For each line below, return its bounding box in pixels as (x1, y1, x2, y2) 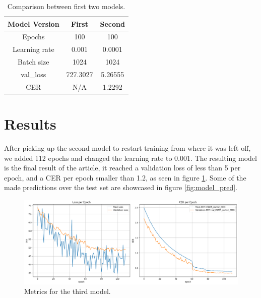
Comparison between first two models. (7, 1, 125, 11)
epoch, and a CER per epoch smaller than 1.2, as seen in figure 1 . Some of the (4, 172, 246, 183)
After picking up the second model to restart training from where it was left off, (4, 143, 251, 153)
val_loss (21, 69, 46, 79)
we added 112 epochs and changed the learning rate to (4, 152, 172, 163)
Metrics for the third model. (24, 286, 111, 296)
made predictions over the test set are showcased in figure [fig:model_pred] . (4, 182, 237, 193)
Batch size (18, 56, 49, 67)
